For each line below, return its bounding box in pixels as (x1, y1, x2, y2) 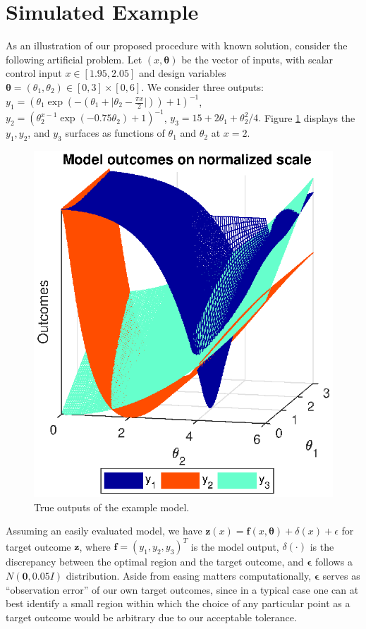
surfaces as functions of (65, 126, 165, 140)
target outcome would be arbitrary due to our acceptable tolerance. (6, 609, 297, 624)
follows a (315, 554, 353, 569)
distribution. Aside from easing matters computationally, (66, 568, 312, 583)
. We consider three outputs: (141, 79, 264, 94)
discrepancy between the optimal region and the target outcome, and (6, 554, 304, 569)
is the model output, (190, 539, 279, 554)
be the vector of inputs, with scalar (181, 51, 334, 66)
